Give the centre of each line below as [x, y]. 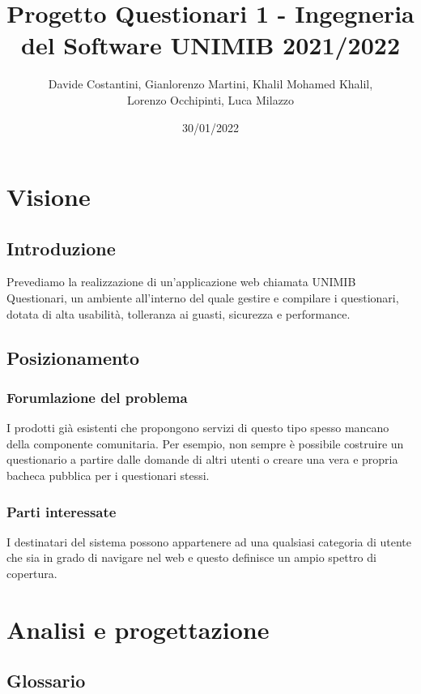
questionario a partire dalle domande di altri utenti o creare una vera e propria [202, 459]
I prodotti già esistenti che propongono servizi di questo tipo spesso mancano [198, 428]
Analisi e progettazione [138, 629]
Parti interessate [62, 511]
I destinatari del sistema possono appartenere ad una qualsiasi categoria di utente [209, 541]
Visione [49, 197]
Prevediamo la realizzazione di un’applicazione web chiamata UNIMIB [181, 282]
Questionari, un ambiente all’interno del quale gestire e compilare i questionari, [203, 298]
